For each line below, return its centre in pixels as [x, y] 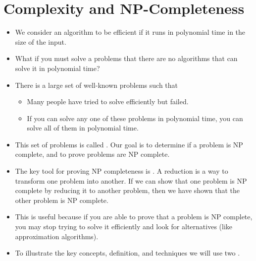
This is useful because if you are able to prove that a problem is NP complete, [134, 217]
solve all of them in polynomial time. [83, 128]
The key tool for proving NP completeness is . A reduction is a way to [122, 171]
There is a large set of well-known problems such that [97, 85]
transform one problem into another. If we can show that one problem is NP [131, 180]
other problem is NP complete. [62, 200]
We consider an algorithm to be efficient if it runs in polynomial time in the [130, 32]
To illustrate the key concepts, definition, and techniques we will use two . [128, 253]
